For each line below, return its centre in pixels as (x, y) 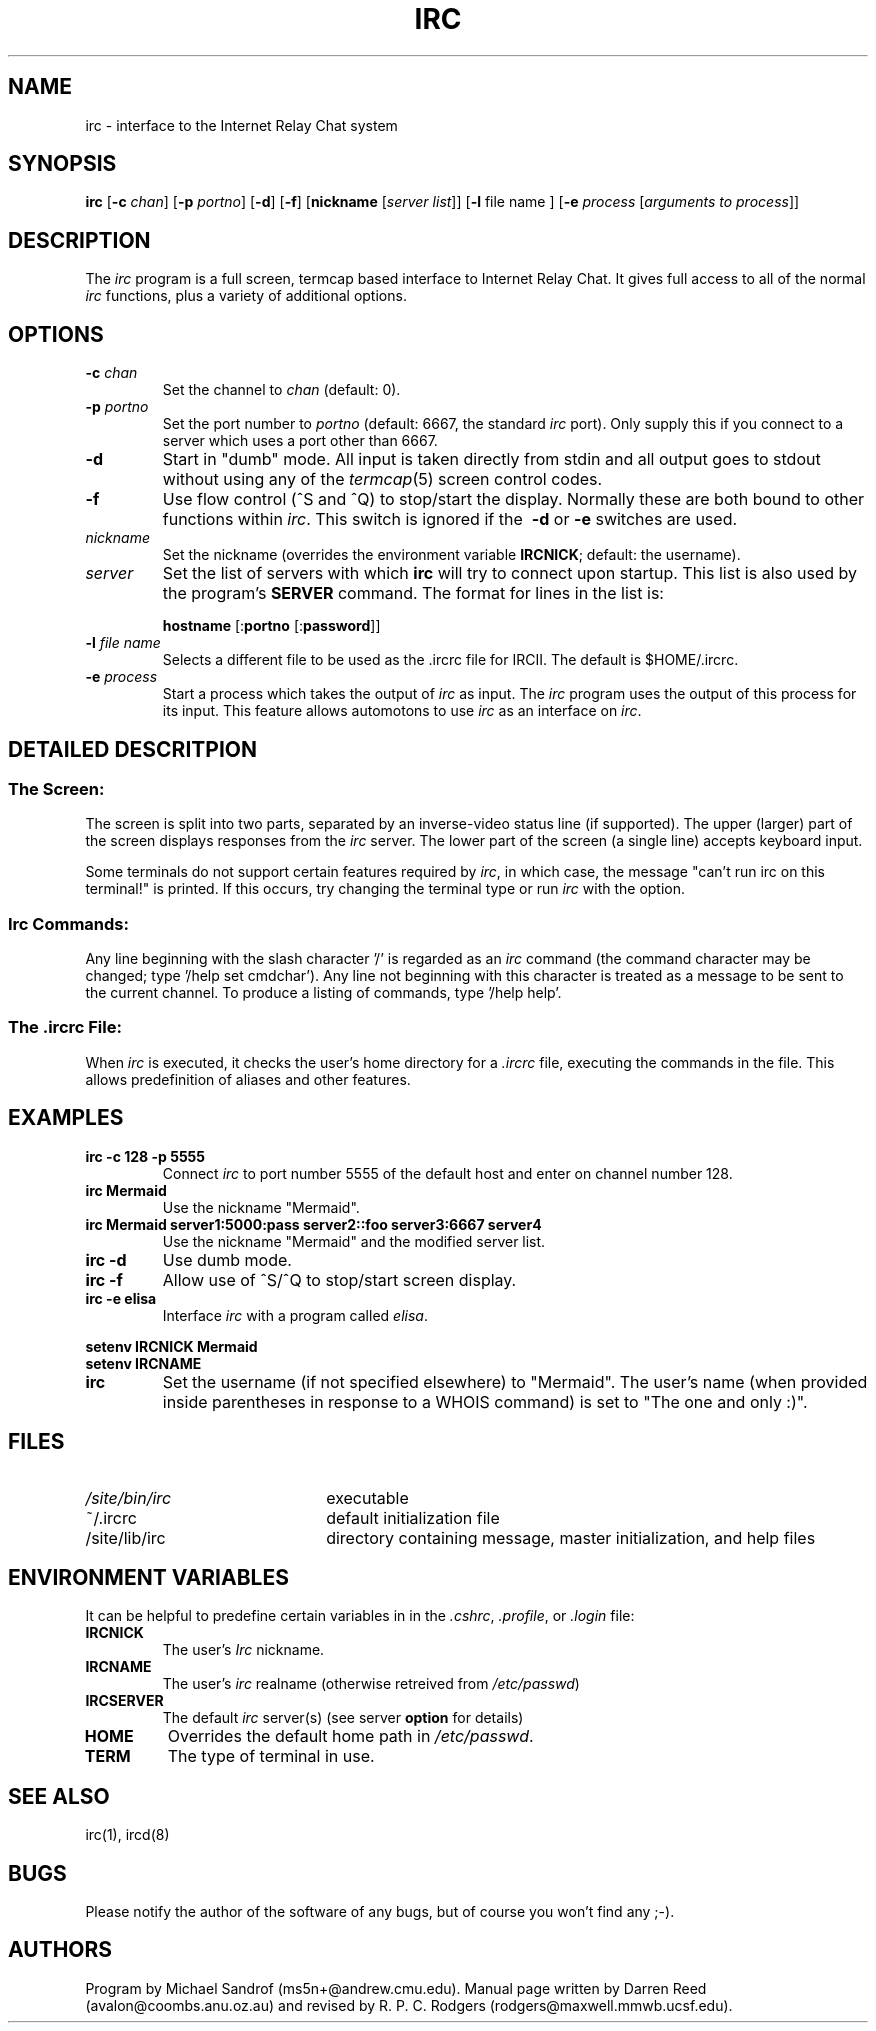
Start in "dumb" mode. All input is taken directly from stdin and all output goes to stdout (491, 459)
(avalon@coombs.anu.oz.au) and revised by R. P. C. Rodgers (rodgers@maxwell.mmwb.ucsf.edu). (409, 2005)
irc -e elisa (121, 1298)
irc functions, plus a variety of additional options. (246, 296)
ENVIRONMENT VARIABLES (148, 1577)
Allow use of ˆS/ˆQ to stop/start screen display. (339, 1279)
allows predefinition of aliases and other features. (248, 1079)
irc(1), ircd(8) (127, 1835)
